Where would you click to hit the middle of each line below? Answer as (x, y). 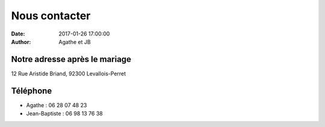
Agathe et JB (75, 42)
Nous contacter (51, 16)
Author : (21, 42)
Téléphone (32, 91)
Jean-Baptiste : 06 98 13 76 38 (64, 114)
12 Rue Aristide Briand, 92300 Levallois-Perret (69, 73)
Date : (18, 34)
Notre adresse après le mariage (71, 59)
